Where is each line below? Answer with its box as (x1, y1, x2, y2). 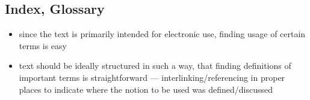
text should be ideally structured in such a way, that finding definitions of (19, 59, 291, 72)
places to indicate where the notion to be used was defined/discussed (19, 83, 273, 95)
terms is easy (19, 39, 67, 51)
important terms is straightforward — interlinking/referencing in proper (19, 71, 285, 83)
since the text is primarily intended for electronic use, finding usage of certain (19, 28, 306, 40)
